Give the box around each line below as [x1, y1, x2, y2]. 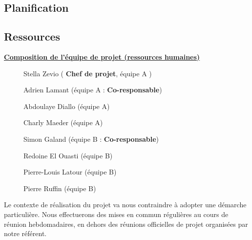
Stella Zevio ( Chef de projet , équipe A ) [23, 68, 152, 78]
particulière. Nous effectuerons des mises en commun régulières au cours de [4, 209, 229, 219]
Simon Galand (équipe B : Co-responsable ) [23, 133, 159, 144]
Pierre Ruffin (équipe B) [23, 183, 96, 193]
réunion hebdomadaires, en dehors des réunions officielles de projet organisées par [4, 218, 248, 229]
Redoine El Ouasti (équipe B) [23, 150, 113, 160]
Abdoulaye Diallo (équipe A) [23, 101, 110, 111]
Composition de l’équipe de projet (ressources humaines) [4, 51, 200, 62]
